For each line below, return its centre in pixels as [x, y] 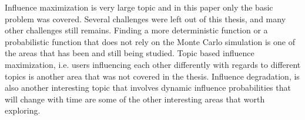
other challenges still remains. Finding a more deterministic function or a [136, 30]
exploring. [23, 110]
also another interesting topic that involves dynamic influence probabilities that [148, 88]
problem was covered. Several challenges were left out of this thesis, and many [145, 18]
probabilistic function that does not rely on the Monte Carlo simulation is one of [150, 41]
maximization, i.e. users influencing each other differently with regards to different [153, 64]
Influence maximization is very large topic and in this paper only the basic [139, 7]
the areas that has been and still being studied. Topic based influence [130, 53]
